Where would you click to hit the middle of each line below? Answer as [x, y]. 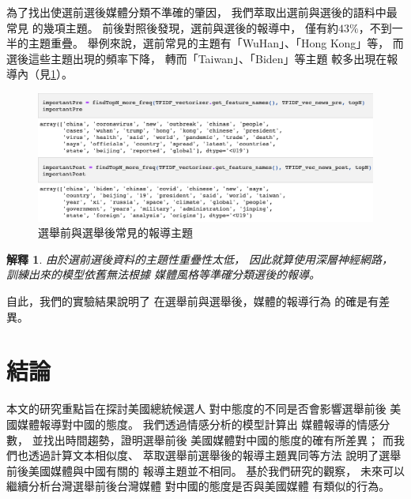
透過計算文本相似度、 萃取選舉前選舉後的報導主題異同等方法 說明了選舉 [215, 455]
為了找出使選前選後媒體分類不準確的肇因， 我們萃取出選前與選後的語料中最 [202, 12]
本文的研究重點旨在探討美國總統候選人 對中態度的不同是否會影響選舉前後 [196, 409]
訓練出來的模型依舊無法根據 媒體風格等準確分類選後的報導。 [164, 274]
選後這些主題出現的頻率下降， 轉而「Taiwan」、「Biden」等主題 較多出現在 [197, 58]
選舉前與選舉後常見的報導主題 [115, 233]
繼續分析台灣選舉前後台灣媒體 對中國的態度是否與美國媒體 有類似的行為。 [198, 486]
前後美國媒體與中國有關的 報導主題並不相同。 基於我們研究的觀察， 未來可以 [205, 470]
